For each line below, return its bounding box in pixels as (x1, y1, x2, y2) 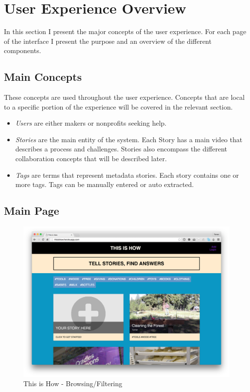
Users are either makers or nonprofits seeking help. (15, 118, 167, 128)
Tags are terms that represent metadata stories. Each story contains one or (15, 169, 239, 180)
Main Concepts (4, 69, 82, 84)
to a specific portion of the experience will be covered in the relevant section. (4, 101, 233, 112)
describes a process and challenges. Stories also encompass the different (15, 144, 227, 154)
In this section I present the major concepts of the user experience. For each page (4, 26, 247, 37)
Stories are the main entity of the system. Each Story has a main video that (15, 134, 243, 144)
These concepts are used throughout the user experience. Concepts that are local (4, 92, 245, 102)
